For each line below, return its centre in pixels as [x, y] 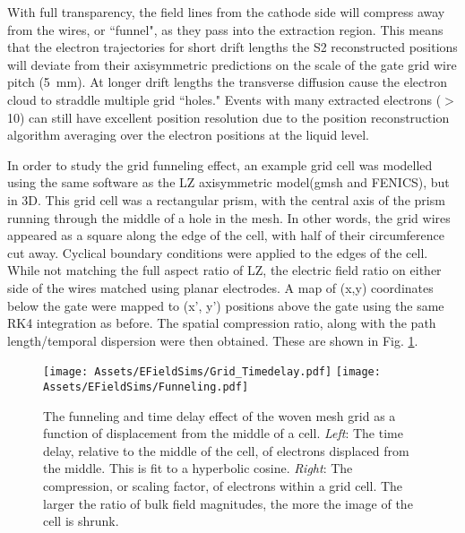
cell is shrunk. [81, 521]
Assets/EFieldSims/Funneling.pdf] [146, 387]
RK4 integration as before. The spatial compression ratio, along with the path [222, 323]
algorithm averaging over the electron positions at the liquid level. [188, 135]
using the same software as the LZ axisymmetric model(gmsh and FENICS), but [228, 182]
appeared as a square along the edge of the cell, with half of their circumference [226, 235]
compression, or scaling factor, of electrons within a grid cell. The [223, 485]
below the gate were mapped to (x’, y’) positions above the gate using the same [226, 305]
